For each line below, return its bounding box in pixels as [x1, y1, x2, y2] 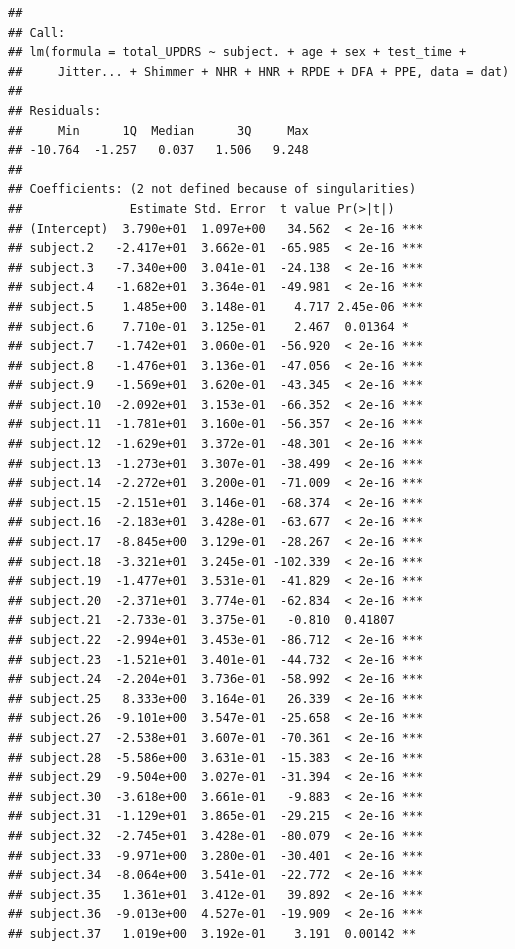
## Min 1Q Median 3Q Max [8, 123, 309, 138]
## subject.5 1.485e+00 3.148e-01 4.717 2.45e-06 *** [8, 299, 424, 314]
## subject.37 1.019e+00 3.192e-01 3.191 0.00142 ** [8, 926, 417, 941]
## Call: [8, 25, 66, 40]
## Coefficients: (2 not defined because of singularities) [8, 182, 417, 197]
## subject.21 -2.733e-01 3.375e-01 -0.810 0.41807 [8, 613, 395, 628]
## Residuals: [8, 103, 102, 118]
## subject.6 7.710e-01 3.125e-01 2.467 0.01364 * [8, 319, 409, 334]
